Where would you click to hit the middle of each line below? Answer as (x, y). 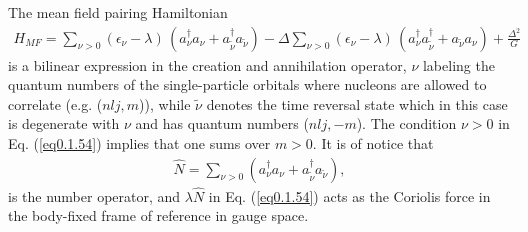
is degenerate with (64, 123)
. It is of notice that (373, 143)
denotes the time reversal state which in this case (357, 103)
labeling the (458, 64)
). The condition (406, 123)
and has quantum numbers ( (222, 123)
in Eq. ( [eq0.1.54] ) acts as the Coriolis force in (349, 195)
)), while (165, 103)
